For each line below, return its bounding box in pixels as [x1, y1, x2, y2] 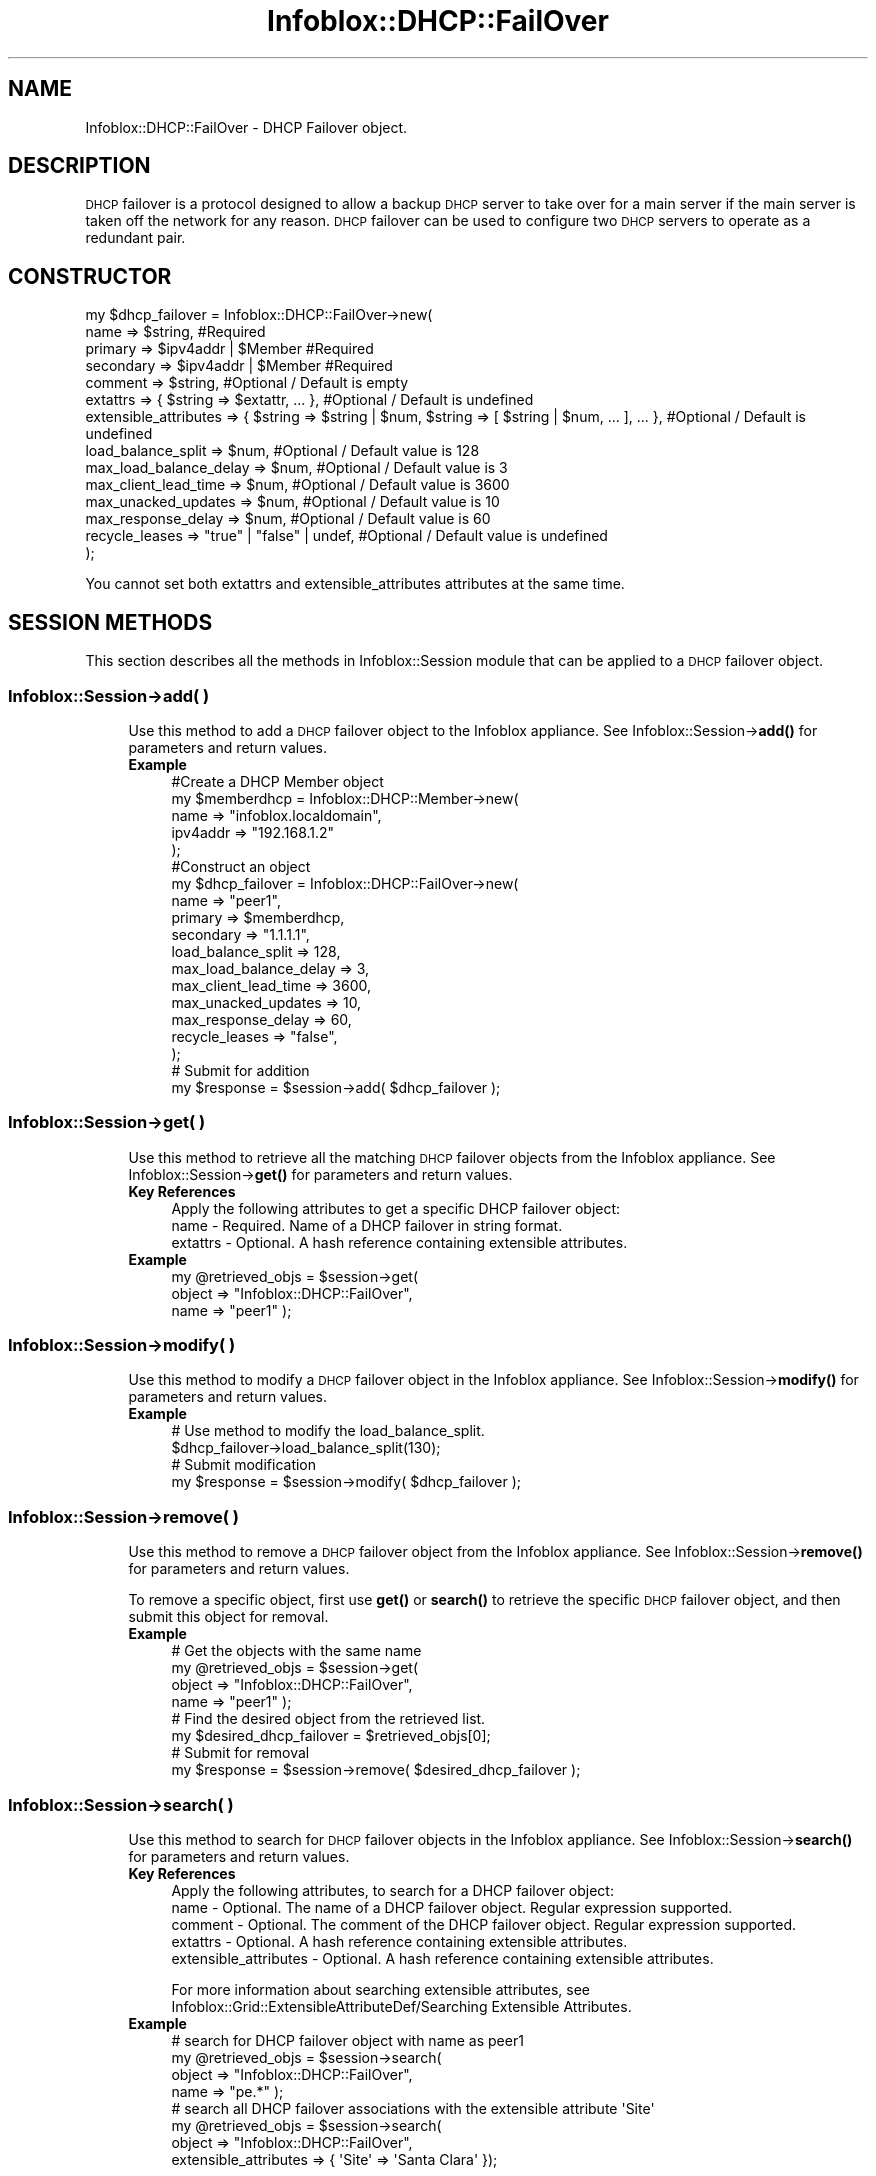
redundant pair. [85, 229, 186, 247]
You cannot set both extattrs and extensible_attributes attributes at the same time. [85, 575, 625, 593]
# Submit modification [171, 1456, 317, 1474]
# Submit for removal [171, 1744, 310, 1762]
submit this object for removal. [128, 1608, 329, 1626]
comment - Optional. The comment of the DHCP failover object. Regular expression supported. [171, 1915, 797, 1933]
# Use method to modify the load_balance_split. [171, 1422, 485, 1440]
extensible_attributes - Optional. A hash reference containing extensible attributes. [171, 1949, 714, 1967]
